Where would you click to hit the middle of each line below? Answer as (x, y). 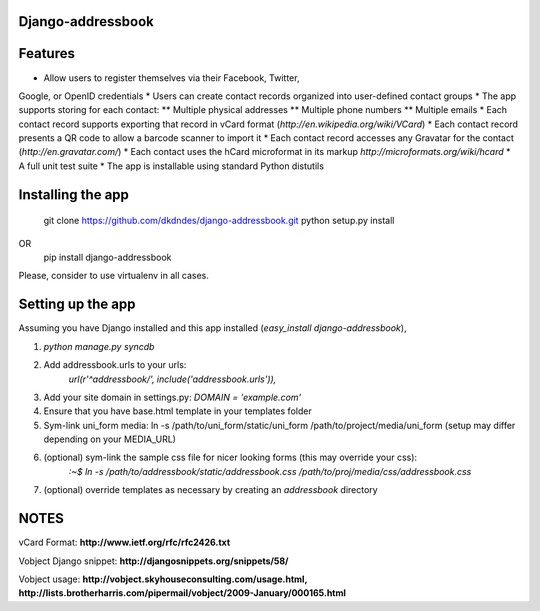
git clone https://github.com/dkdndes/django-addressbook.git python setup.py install (219, 221)
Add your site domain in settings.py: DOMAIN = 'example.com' (172, 397)
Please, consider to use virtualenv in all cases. (113, 276)
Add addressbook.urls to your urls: (115, 365)
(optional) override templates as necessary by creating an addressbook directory (211, 490)
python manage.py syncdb (99, 346)
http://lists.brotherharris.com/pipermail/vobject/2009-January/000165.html (182, 593)
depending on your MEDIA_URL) (110, 439)
